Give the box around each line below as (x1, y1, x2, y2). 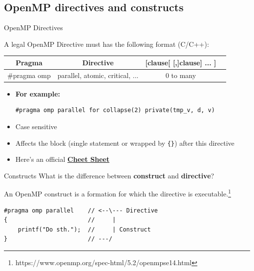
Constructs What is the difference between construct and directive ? (4, 170, 214, 180)
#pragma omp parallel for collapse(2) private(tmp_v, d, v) (15, 107, 215, 114)
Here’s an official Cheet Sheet (15, 154, 109, 164)
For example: (15, 88, 61, 98)
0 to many (165, 70, 196, 80)
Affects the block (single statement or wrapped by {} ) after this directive (15, 137, 234, 148)
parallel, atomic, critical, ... (57, 70, 139, 80)
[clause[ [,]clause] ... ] (145, 57, 216, 67)
